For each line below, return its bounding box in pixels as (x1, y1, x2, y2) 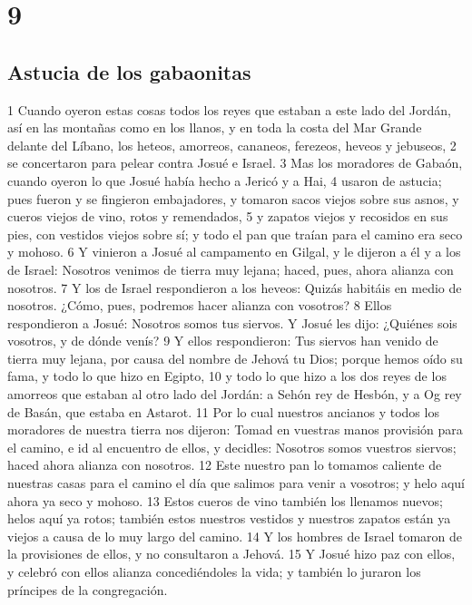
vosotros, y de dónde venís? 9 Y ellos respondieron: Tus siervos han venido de (7, 331, 438, 350)
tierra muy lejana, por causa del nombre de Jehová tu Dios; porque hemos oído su (7, 348, 463, 367)
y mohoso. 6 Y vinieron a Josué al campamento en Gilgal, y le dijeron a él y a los (7, 242, 461, 261)
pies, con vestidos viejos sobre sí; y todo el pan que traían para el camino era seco (7, 224, 463, 243)
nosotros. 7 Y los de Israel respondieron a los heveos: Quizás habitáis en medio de (7, 278, 462, 297)
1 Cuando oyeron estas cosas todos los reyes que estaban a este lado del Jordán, (7, 100, 451, 119)
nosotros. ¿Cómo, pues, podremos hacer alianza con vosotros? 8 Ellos (7, 296, 392, 315)
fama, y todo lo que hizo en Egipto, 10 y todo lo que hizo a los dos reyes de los (7, 366, 447, 385)
